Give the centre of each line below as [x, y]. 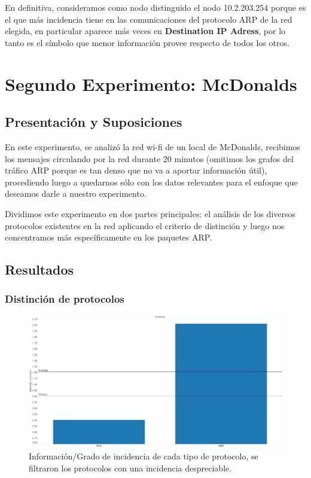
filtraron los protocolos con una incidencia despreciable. [130, 468]
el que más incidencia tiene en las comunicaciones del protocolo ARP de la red [149, 19]
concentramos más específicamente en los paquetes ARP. [109, 237]
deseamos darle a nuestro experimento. [76, 194]
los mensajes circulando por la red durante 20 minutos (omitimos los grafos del [149, 158]
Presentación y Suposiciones [94, 122]
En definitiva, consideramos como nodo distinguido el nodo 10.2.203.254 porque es [155, 7]
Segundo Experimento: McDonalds [151, 83]
